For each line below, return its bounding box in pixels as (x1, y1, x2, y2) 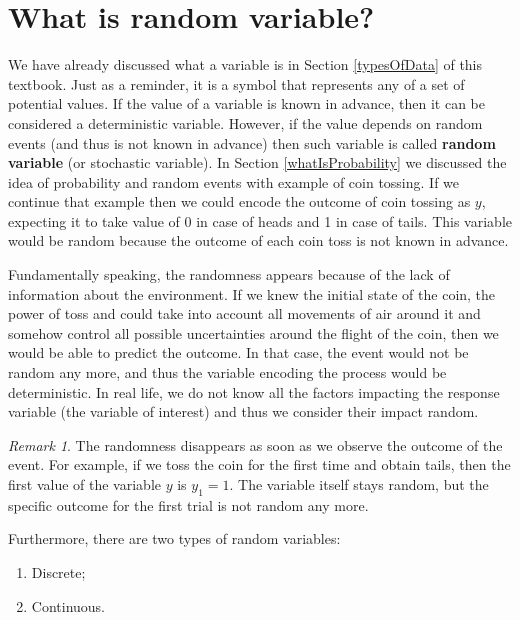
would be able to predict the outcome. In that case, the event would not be (8, 342, 469, 363)
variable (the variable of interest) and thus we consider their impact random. (8, 401, 479, 422)
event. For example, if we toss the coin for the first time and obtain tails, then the (8, 454, 511, 475)
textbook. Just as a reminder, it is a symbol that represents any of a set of (8, 73, 465, 94)
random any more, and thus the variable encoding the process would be (8, 362, 447, 383)
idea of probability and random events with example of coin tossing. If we (8, 171, 460, 192)
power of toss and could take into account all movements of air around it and (8, 303, 481, 324)
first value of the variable (8, 474, 161, 494)
